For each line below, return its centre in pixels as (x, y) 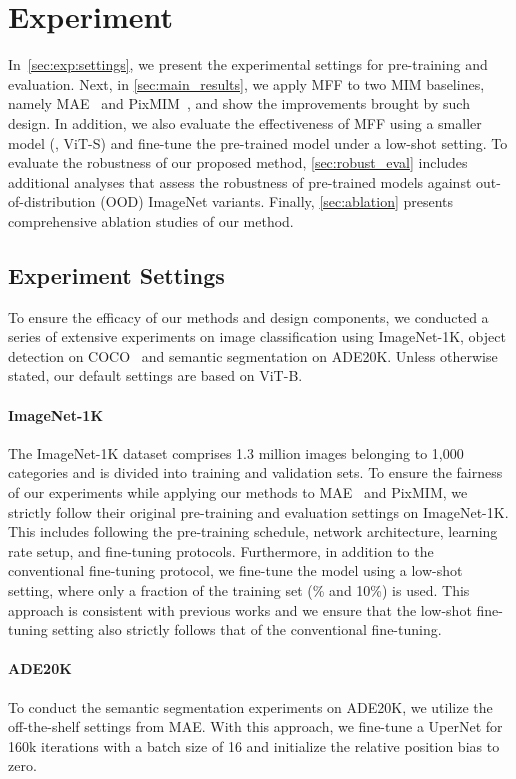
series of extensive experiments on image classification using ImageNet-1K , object (257, 336)
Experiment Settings (116, 274)
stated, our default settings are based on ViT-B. (155, 375)
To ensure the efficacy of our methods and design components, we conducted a (248, 316)
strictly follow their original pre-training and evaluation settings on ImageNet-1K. (258, 511)
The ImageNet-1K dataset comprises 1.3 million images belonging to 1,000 (236, 452)
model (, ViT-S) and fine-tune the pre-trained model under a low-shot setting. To (258, 142)
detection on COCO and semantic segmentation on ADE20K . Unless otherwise (253, 355)
